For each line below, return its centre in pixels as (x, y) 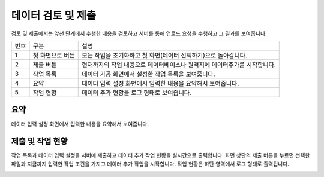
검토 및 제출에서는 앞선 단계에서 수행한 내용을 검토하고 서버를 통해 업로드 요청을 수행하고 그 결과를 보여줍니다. (139, 33)
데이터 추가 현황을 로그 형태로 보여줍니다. (137, 93)
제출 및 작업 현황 (40, 141)
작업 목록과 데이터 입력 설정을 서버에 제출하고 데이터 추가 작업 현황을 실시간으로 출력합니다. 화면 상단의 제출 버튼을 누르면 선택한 (160, 155)
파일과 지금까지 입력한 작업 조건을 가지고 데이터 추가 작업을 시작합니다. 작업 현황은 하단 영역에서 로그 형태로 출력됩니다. (150, 164)
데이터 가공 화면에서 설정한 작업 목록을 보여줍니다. (148, 74)
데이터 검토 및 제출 (53, 16)
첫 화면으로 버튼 (54, 55)
